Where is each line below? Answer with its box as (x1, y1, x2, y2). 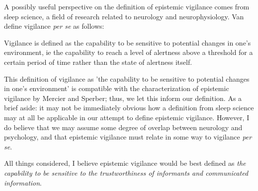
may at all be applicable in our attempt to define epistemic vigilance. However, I (4, 112, 250, 122)
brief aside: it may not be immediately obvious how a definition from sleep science (4, 102, 254, 113)
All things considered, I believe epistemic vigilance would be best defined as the (4, 158, 246, 168)
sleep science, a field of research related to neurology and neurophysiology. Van (4, 11, 244, 21)
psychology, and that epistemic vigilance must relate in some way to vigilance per (4, 132, 252, 142)
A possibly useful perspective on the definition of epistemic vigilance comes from (4, 1, 250, 11)
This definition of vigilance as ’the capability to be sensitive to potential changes (4, 73, 250, 84)
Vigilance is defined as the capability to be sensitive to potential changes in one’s (4, 37, 251, 48)
